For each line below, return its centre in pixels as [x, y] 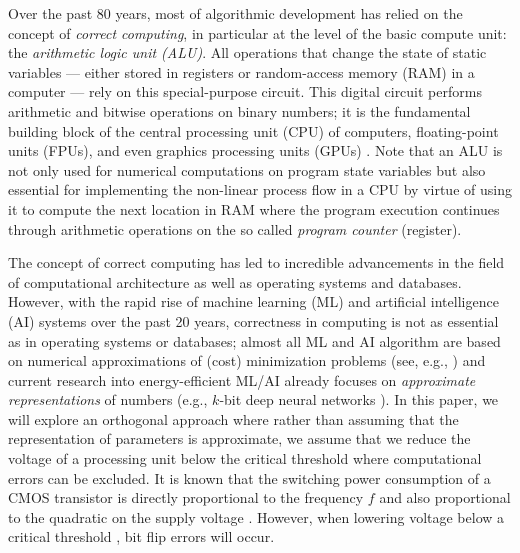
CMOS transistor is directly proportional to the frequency [186, 497]
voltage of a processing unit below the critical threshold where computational [245, 458]
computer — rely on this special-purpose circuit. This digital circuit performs [245, 91]
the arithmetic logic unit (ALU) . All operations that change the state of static [247, 52]
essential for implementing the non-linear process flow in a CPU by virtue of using [260, 189]
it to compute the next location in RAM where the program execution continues [254, 208]
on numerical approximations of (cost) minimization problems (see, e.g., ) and [247, 360]
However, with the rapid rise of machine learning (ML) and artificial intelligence [253, 301]
